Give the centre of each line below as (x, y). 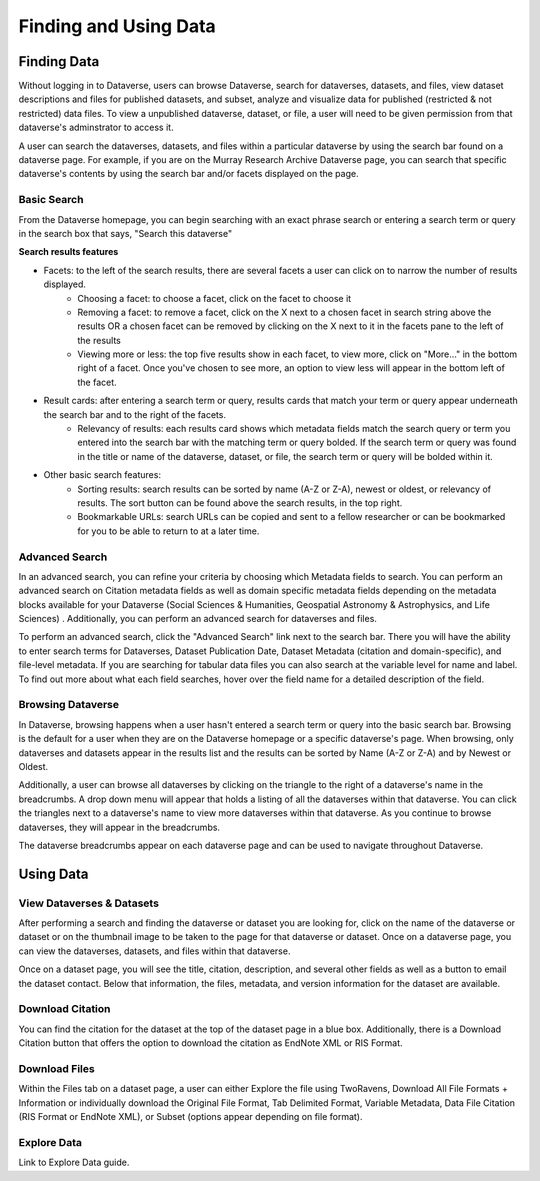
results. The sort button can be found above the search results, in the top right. (240, 502)
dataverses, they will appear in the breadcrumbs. (119, 827)
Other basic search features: (102, 475)
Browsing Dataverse (69, 705)
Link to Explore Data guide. (74, 1162)
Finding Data (59, 61)
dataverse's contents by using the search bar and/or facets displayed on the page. (188, 174)
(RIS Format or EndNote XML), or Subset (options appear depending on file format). (190, 1117)
